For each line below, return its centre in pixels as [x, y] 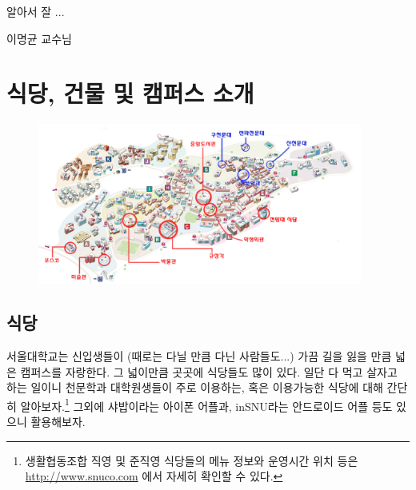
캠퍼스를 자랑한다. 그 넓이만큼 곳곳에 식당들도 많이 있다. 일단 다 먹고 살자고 [209, 371]
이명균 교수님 [39, 38]
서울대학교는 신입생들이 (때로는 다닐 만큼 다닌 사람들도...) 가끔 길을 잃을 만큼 [199, 355]
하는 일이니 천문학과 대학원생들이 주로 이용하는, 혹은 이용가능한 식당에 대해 [195, 387]
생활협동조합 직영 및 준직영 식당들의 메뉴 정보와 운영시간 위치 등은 [192, 460]
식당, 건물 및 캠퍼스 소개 [130, 93]
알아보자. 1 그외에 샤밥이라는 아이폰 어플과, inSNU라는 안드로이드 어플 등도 [206, 404]
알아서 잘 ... [36, 11]
